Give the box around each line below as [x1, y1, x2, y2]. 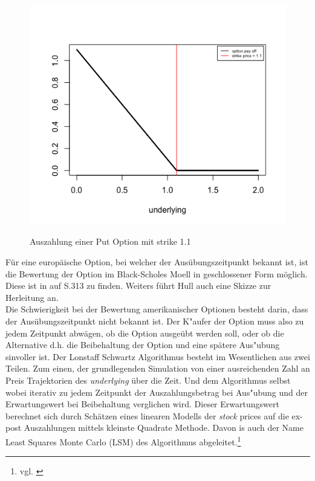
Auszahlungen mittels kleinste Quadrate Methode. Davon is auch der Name [24, 421, 304, 434]
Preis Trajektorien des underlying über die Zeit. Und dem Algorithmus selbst [5, 373, 291, 386]
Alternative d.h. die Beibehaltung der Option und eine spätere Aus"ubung [5, 338, 280, 351]
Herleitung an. [5, 291, 59, 303]
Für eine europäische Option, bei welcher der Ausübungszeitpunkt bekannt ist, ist [5, 255, 308, 268]
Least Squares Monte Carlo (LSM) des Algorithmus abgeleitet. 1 [5, 433, 241, 448]
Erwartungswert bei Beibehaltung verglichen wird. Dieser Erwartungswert [5, 398, 279, 410]
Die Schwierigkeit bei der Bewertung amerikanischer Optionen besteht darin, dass [5, 303, 308, 315]
